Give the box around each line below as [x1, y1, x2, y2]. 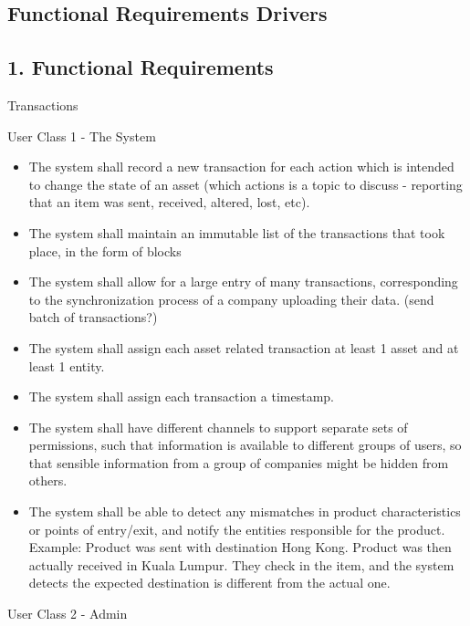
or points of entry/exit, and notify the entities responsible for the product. [28, 519, 445, 538]
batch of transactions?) [28, 308, 158, 327]
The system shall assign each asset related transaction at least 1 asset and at [28, 338, 459, 357]
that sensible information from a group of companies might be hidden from [28, 453, 449, 472]
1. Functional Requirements [7, 53, 274, 81]
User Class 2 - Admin [7, 604, 128, 623]
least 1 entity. [28, 356, 105, 375]
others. [28, 471, 68, 490]
